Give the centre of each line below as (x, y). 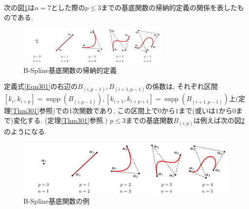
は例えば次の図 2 (219, 120)
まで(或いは (197, 111)
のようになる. (25, 131)
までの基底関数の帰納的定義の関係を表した (169, 7)
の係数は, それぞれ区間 (182, 86)
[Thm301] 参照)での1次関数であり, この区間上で (85, 111)
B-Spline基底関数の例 (56, 201)
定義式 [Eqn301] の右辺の (41, 86)
